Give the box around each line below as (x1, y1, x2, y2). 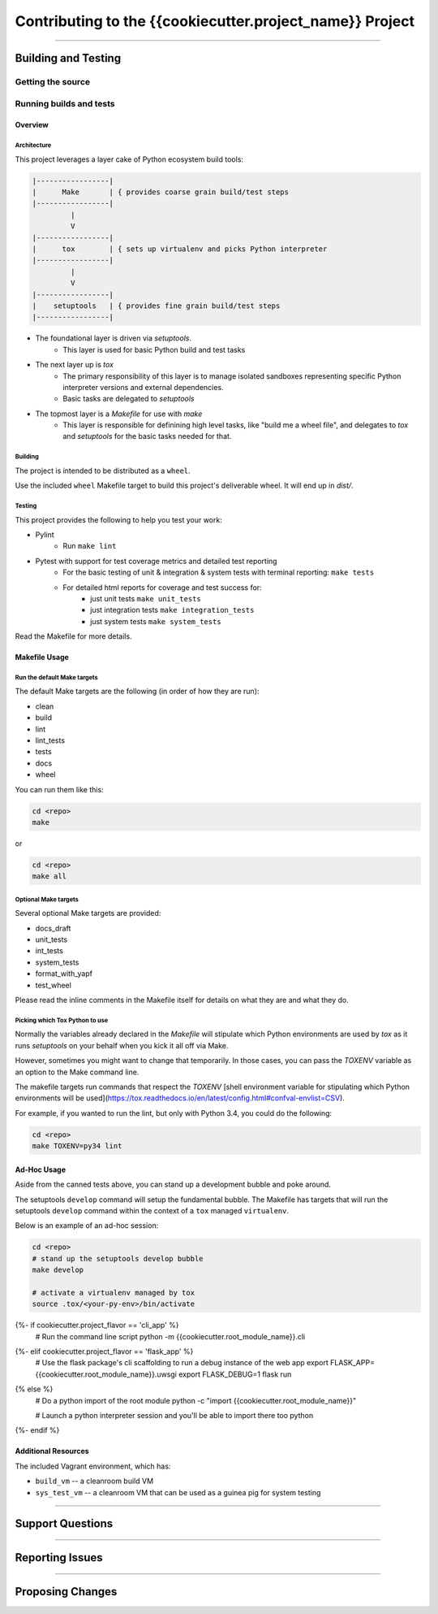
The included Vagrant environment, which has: (15, 1461, 171, 1471)
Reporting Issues (15, 1551, 103, 1564)
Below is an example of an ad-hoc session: (15, 1221, 159, 1230)
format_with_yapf (35, 969, 93, 978)
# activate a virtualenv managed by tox (32, 1288, 195, 1297)
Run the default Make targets (15, 673, 99, 682)
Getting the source (15, 76, 91, 87)
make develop (32, 1265, 84, 1275)
